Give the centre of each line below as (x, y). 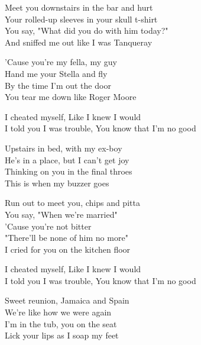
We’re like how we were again (58, 312)
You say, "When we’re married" (61, 214)
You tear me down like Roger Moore (71, 97)
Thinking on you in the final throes (69, 171)
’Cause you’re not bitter (48, 226)
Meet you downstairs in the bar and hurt (79, 7)
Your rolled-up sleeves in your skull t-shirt (81, 19)
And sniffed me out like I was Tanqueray (79, 42)
